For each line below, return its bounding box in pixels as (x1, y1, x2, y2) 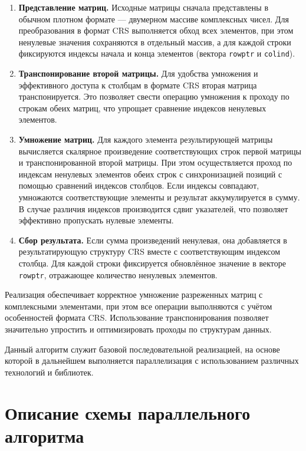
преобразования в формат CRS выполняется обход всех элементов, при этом (18, 24, 294, 37)
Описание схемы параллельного (5, 400, 251, 424)
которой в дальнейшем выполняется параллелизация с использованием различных (5, 354, 299, 367)
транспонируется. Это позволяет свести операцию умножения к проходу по (18, 90, 289, 103)
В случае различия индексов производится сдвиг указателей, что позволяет (18, 202, 288, 215)
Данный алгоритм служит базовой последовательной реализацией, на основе (5, 343, 280, 355)
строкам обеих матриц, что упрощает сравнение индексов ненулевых (18, 101, 266, 114)
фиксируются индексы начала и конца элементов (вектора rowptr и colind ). (18, 47, 295, 60)
